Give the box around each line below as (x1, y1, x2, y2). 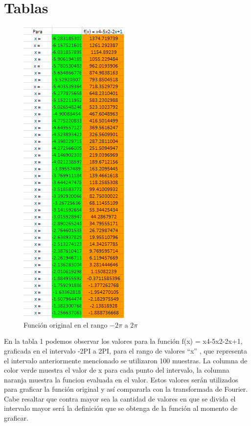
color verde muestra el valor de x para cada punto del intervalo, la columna (4, 365, 229, 375)
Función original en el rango (23, 319, 108, 330)
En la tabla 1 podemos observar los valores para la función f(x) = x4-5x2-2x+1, (4, 336, 243, 346)
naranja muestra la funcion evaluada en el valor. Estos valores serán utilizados (4, 374, 238, 384)
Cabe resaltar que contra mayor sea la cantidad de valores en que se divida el (4, 393, 236, 403)
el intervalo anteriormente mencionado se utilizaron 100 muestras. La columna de (4, 355, 248, 365)
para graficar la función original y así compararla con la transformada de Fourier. (4, 384, 248, 394)
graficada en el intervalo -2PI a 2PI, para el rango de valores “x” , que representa (4, 345, 247, 355)
